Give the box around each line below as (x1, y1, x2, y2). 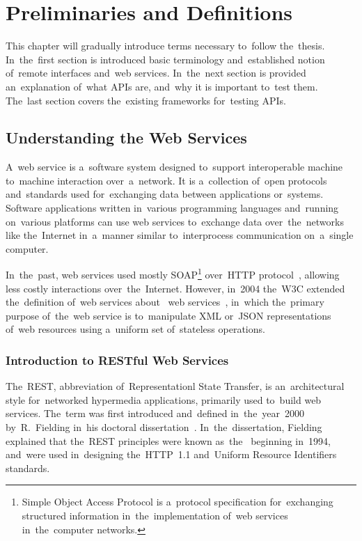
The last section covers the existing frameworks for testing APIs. (6, 93, 286, 107)
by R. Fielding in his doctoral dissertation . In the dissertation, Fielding (6, 420, 322, 434)
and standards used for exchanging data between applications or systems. (6, 187, 324, 201)
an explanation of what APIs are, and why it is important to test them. (6, 79, 318, 93)
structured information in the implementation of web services (22, 508, 288, 523)
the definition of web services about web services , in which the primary (6, 295, 324, 309)
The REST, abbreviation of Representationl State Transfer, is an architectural (6, 379, 345, 393)
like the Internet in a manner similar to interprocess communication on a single (6, 228, 354, 242)
